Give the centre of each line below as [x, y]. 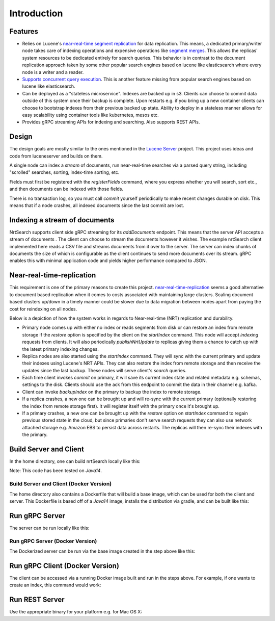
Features [24, 31]
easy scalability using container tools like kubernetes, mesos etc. [90, 115]
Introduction [36, 13]
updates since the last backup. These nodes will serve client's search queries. [104, 370]
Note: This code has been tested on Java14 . [56, 471]
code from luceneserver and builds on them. [56, 156]
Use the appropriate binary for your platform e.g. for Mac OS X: [76, 612]
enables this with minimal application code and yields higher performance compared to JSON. [108, 261]
